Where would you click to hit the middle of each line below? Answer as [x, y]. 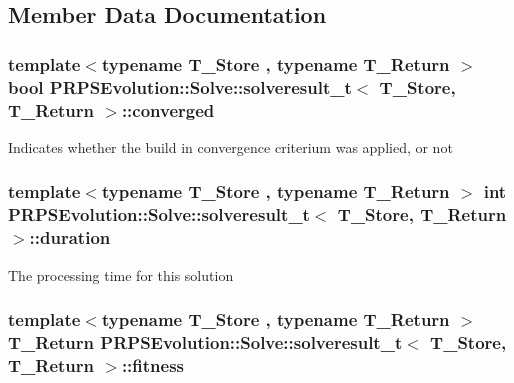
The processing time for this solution [121, 274]
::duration [70, 237]
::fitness [153, 364]
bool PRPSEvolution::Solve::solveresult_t [180, 86]
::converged [168, 109]
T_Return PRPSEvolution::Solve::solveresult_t [205, 341]
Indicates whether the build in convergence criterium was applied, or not [230, 146]
